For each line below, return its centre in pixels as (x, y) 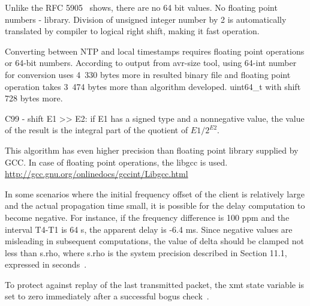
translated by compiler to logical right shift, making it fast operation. (132, 31)
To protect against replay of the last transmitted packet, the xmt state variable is (155, 284)
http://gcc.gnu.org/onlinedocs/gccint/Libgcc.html (97, 174)
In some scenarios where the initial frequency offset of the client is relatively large (155, 193)
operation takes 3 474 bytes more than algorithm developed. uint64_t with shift (153, 86)
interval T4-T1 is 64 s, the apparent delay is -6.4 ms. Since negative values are (149, 229)
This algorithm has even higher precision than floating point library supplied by (152, 150)
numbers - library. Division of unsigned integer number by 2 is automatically (146, 19)
